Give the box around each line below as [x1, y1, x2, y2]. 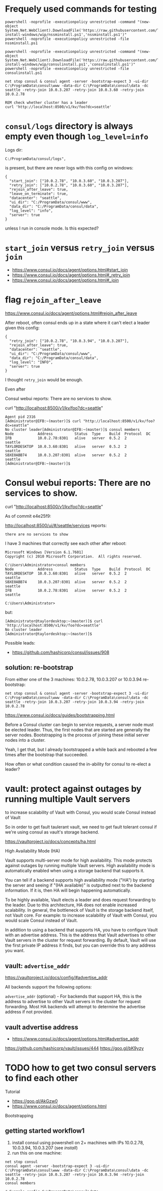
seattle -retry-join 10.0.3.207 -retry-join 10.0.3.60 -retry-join [5, 87, 145, 92]
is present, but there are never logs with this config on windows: [5, 165, 133, 170]
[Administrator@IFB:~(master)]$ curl [5, 419, 81, 424]
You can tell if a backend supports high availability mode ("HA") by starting [5, 877, 154, 883]
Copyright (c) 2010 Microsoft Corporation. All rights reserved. [5, 554, 142, 559]
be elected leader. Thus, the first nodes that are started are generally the [5, 727, 150, 732]
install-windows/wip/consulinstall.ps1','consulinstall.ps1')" [5, 62, 136, 67]
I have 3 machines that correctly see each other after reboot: [5, 540, 127, 546]
